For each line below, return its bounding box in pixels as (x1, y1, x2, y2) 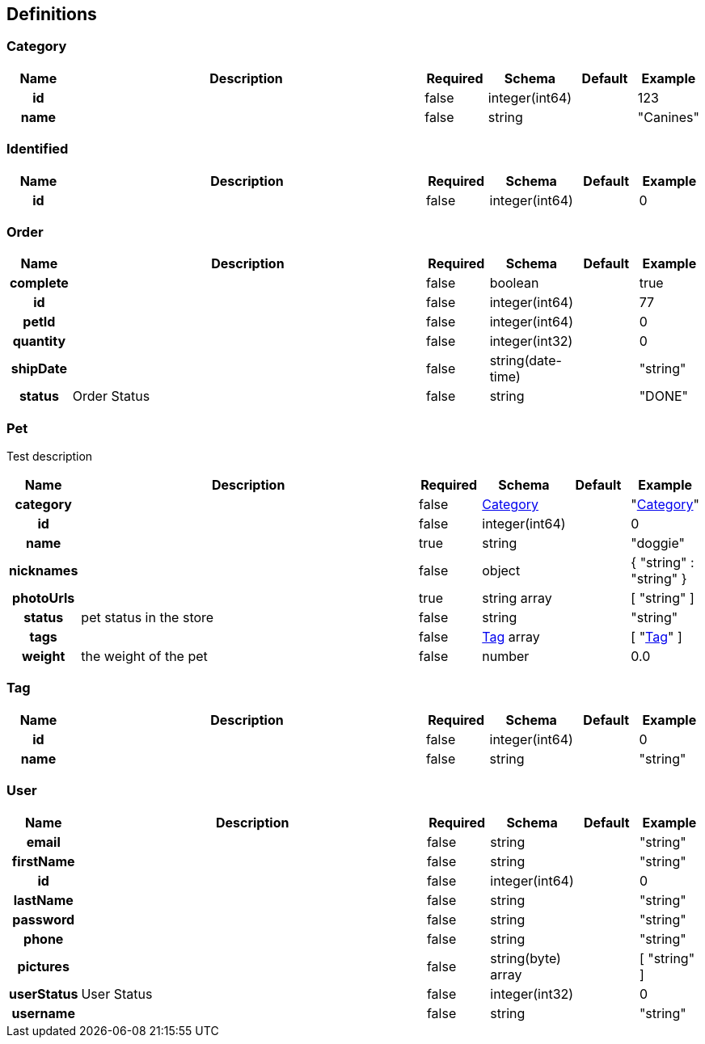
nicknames (9, 562, 78, 579)
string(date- (489, 352, 562, 369)
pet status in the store (81, 609, 214, 626)
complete (9, 275, 69, 292)
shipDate (11, 360, 68, 377)
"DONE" (639, 388, 688, 405)
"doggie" (631, 535, 685, 552)
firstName (11, 852, 75, 869)
